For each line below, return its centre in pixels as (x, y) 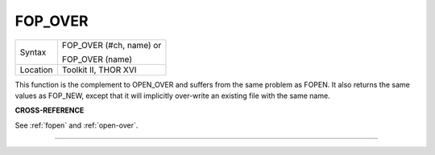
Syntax (33, 52)
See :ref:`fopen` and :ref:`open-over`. (77, 125)
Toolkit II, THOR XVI (99, 70)
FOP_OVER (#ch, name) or (112, 45)
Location (36, 70)
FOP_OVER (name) (97, 59)
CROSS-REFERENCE (50, 110)
